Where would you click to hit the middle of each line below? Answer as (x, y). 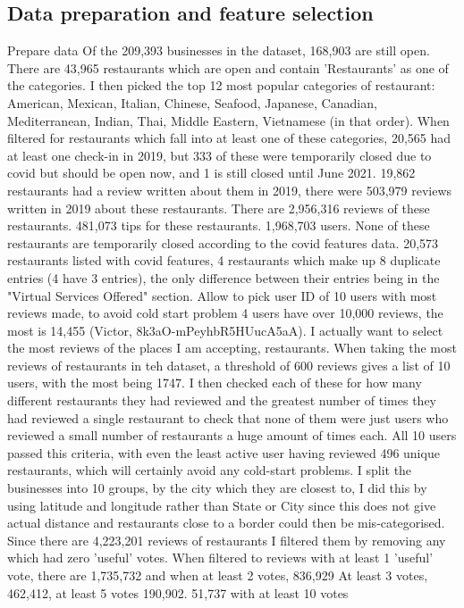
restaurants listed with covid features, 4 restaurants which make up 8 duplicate (224, 260)
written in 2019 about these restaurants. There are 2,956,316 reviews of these (219, 208)
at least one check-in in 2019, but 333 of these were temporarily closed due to (219, 155)
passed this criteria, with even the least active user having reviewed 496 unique (224, 452)
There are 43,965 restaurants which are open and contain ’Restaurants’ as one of (228, 67)
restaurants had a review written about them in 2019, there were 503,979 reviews (230, 190)
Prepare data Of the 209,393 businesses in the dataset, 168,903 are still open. (219, 50)
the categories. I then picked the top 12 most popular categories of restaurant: (221, 85)
